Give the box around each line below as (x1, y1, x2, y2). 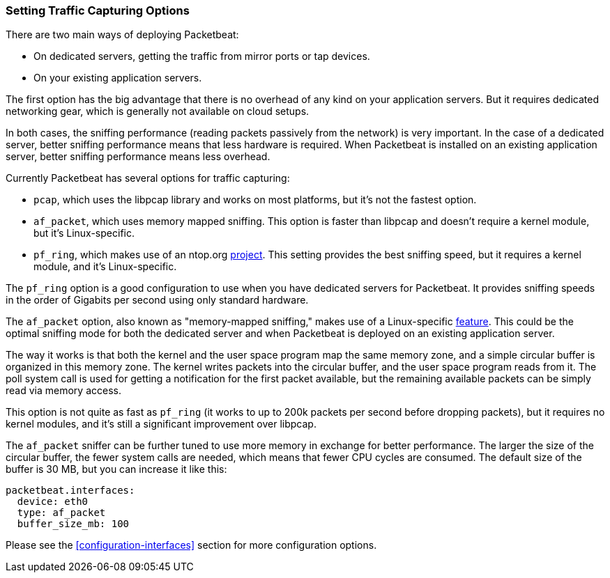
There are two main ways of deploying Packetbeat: (6, 29, 239, 41)
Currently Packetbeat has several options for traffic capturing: (6, 172, 290, 185)
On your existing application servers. (33, 72, 202, 84)
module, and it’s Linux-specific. (33, 260, 177, 273)
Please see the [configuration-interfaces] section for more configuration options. (6, 539, 377, 552)
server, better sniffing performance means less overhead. (6, 150, 270, 163)
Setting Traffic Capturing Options (6, 3, 190, 17)
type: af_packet (17, 507, 106, 519)
